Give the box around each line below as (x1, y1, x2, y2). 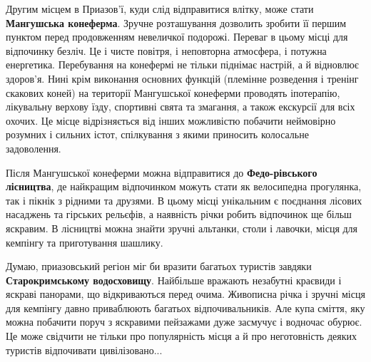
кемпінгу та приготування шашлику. (6, 234, 163, 249)
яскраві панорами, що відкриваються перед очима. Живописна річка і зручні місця (6, 286, 365, 301)
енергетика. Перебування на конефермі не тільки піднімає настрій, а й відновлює (6, 57, 359, 72)
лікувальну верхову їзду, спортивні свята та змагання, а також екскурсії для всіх (6, 99, 355, 114)
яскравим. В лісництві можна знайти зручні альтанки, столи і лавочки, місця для (6, 220, 358, 235)
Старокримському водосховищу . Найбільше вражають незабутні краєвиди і (6, 272, 342, 287)
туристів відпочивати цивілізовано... (6, 342, 163, 357)
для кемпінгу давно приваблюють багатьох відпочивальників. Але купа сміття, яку (6, 300, 365, 315)
